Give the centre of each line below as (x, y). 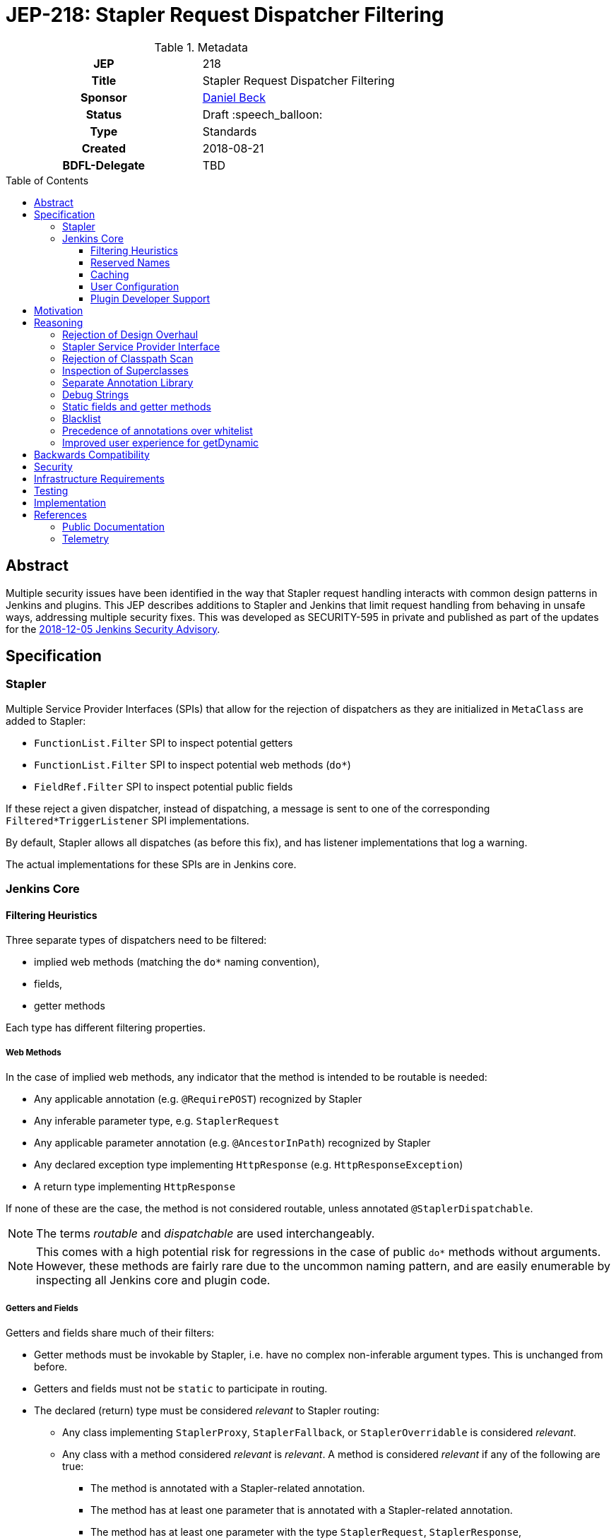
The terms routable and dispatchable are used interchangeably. (206, 1234)
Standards (230, 131)
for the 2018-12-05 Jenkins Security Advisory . (113, 629)
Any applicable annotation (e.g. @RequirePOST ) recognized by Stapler (198, 1099)
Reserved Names (130, 262)
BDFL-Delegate (104, 165)
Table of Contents (47, 180)
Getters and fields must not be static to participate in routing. (181, 1388)
